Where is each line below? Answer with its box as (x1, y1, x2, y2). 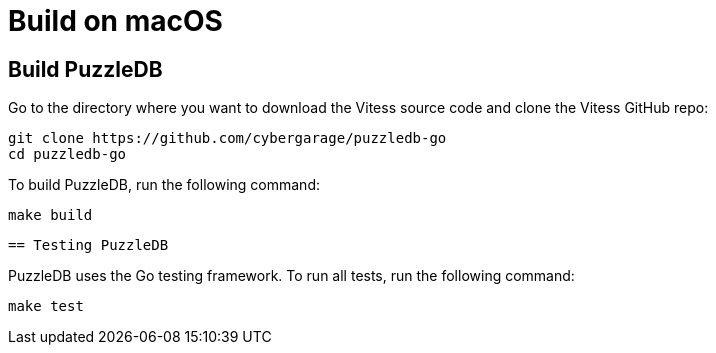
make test (8, 298, 84, 315)
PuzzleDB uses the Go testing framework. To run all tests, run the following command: (8, 267, 575, 285)
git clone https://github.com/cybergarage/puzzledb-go (8, 130, 447, 147)
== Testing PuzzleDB (8, 237, 169, 254)
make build (8, 207, 93, 224)
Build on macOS (8, 4, 223, 38)
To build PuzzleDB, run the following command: (8, 176, 320, 194)
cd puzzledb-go (8, 146, 127, 163)
